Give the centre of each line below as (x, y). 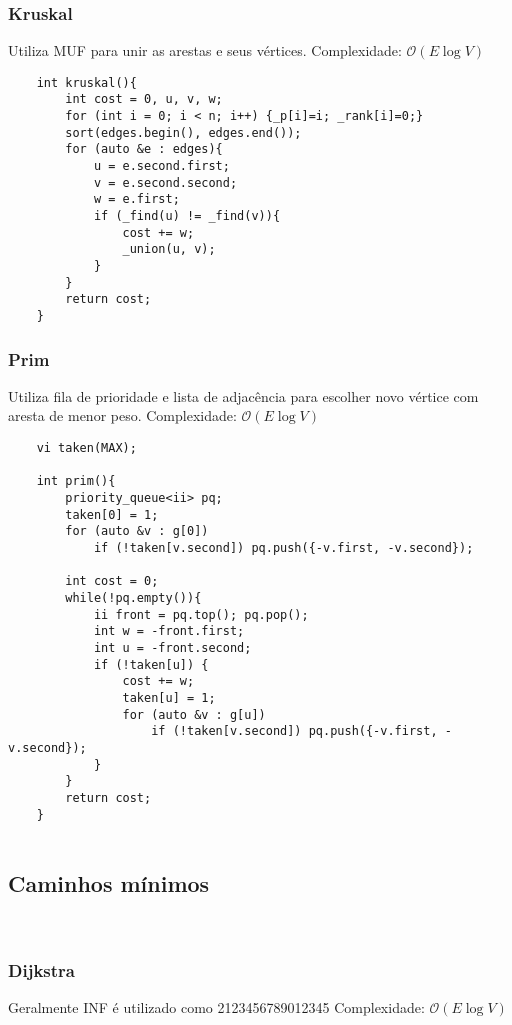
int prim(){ (76, 481)
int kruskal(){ (86, 82)
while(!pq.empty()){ (133, 597)
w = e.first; (136, 199)
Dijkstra (41, 969)
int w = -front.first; (169, 631)
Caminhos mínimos (109, 883)
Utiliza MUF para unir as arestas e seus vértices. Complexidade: (205, 50)
